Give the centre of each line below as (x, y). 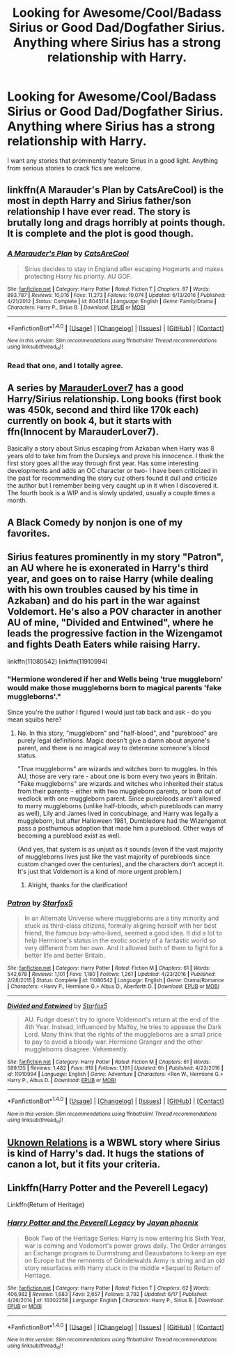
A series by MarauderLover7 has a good (96, 388)
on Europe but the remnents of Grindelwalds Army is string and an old (124, 1260)
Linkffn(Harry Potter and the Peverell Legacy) (108, 1188)
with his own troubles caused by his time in (103, 590)
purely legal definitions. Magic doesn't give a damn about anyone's (114, 740)
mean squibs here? (34, 719)
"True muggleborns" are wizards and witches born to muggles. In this (117, 768)
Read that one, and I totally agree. (65, 365)
